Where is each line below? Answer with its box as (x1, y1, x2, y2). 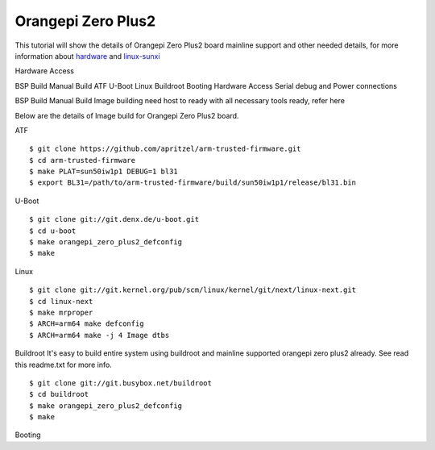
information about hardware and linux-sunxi (14, 51, 160, 60)
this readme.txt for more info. (14, 360, 112, 369)
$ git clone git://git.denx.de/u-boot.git (29, 215, 200, 224)
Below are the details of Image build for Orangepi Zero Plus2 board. (14, 110, 239, 120)
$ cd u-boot (29, 226, 77, 235)
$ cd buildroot (29, 390, 89, 399)
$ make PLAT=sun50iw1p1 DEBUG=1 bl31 (29, 167, 179, 177)
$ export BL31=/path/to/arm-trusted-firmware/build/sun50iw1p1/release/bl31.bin (29, 178, 357, 187)
